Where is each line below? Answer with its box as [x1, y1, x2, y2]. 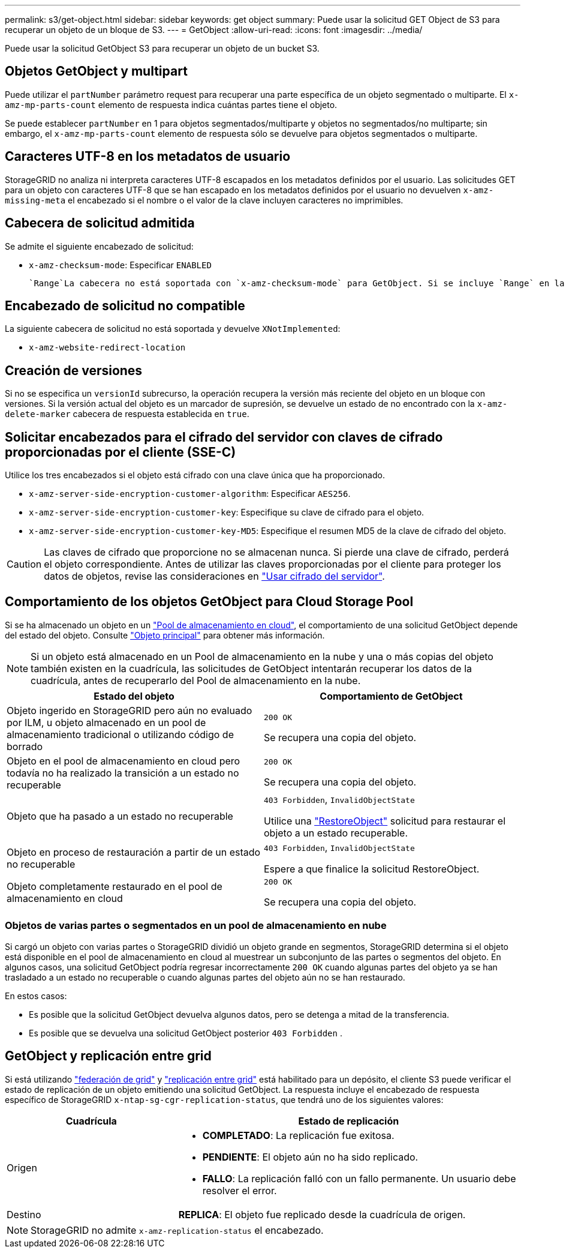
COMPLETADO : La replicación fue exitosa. [202, 1129, 395, 1141]
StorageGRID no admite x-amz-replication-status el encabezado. [31, 1224, 324, 1236]
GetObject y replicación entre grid [5, 1048, 212, 1064]
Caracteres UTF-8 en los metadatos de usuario [5, 149, 291, 164]
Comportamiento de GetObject [320, 690, 463, 702]
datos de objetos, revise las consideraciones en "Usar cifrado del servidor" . [44, 570, 385, 583]
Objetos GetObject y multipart [5, 64, 188, 79]
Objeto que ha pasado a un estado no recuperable [7, 810, 233, 822]
